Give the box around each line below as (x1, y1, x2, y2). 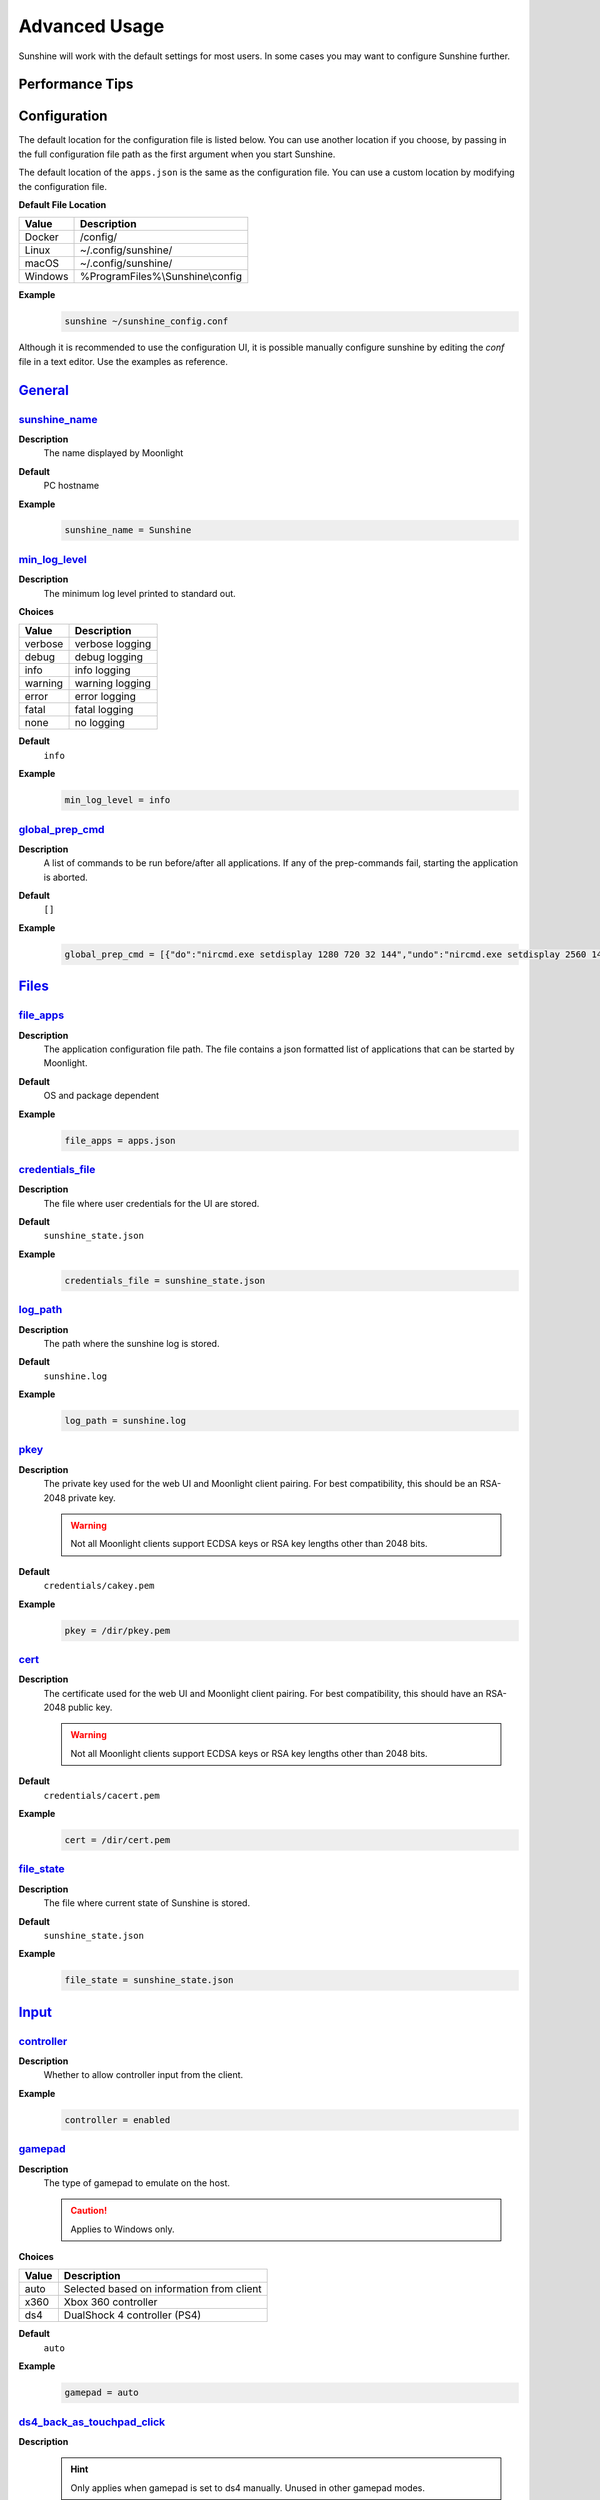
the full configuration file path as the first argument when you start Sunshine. (18, 148, 336, 160)
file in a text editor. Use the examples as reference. (18, 355, 229, 367)
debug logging (74, 650, 144, 664)
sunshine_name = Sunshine (64, 525, 192, 536)
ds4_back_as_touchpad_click (18, 2415, 166, 2429)
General (18, 381, 70, 399)
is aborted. (43, 871, 89, 883)
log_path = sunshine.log (64, 1415, 187, 1427)
